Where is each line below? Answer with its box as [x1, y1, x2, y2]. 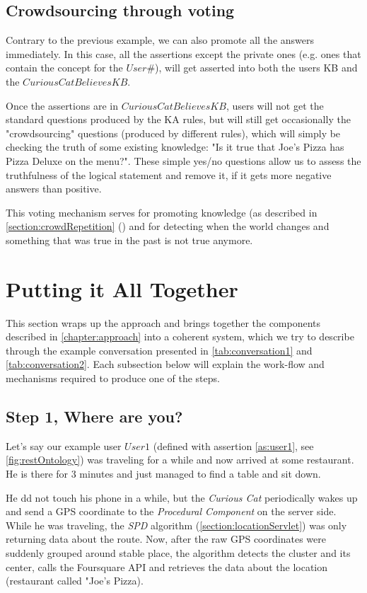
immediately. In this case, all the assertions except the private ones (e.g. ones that [6, 46, 361, 61]
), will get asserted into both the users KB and [155, 60, 358, 75]
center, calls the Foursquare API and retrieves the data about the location [6, 559, 328, 574]
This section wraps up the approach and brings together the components [6, 315, 321, 330]
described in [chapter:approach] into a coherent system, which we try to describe [6, 329, 354, 344]
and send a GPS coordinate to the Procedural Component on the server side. [6, 504, 337, 519]
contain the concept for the [6, 60, 123, 75]
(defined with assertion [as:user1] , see [153, 438, 314, 453]
